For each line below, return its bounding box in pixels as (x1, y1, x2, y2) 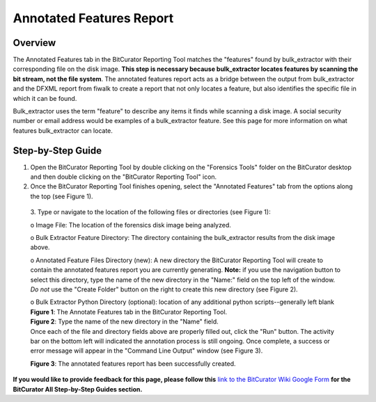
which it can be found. (13, 94, 77, 102)
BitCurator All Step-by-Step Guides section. (13, 385, 143, 393)
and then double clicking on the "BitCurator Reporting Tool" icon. (30, 172, 217, 181)
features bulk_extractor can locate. (13, 126, 113, 135)
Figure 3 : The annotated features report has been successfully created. (30, 359, 236, 368)
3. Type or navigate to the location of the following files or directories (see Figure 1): (30, 208, 271, 216)
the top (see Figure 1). (30, 192, 93, 200)
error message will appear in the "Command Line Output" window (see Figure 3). (30, 346, 263, 355)
